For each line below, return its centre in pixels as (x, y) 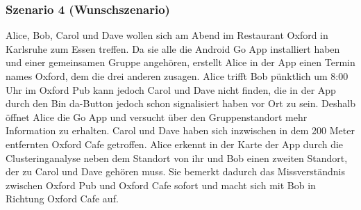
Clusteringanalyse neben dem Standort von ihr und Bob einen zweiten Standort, (177, 157)
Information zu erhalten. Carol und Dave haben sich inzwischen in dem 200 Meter (180, 130)
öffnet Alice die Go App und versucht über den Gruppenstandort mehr (157, 116)
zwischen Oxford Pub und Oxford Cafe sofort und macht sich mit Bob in (161, 185)
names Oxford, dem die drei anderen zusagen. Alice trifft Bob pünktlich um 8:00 (177, 76)
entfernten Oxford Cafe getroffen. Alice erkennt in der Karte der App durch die (175, 144)
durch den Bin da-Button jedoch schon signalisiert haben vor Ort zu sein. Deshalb (180, 103)
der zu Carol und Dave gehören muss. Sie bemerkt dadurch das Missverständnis (176, 171)
